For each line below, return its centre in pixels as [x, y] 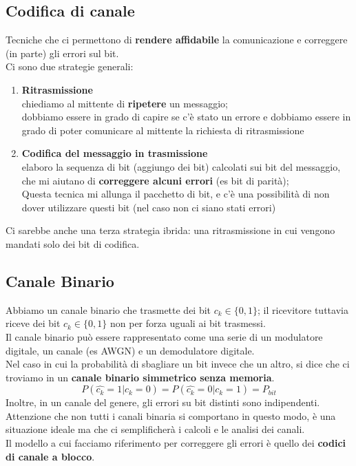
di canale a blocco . [50, 456]
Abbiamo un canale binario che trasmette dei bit [108, 309]
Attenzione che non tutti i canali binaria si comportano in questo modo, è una [171, 415]
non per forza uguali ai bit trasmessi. [188, 323]
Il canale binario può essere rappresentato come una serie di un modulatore [164, 336]
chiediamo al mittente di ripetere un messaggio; [125, 103]
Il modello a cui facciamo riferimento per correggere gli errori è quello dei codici [176, 443]
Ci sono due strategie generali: [70, 66]
